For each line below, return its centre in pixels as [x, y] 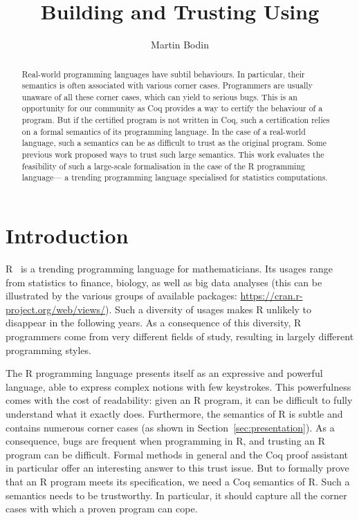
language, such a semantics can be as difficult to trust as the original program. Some [174, 143]
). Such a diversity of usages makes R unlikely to [209, 309]
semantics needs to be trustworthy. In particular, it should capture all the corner [176, 495]
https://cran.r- [271, 296]
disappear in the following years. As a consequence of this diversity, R [154, 323]
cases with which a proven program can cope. [102, 509]
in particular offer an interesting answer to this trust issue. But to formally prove [177, 468]
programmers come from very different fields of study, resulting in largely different [180, 336]
